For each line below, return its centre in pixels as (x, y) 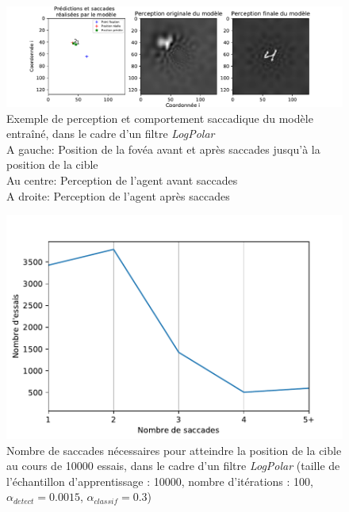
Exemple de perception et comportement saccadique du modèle (160, 118)
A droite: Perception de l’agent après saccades (118, 195)
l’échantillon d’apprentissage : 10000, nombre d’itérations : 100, (160, 481)
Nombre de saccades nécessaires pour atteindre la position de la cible (174, 450)
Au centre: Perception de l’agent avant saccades (122, 180)
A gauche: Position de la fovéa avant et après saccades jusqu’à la (163, 149)
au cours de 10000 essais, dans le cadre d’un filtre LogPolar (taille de (173, 466)
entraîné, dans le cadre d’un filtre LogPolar (111, 134)
